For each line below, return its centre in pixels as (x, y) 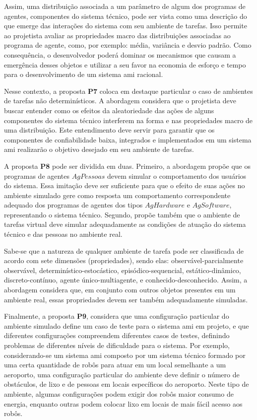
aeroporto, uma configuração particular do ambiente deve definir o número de (122, 374)
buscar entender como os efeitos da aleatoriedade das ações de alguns (109, 110)
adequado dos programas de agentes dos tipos (73, 205)
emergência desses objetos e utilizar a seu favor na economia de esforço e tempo (125, 64)
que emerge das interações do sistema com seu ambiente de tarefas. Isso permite (126, 26)
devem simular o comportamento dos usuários (177, 175)
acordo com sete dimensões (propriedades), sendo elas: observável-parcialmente (124, 260)
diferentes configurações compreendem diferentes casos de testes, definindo (117, 335)
